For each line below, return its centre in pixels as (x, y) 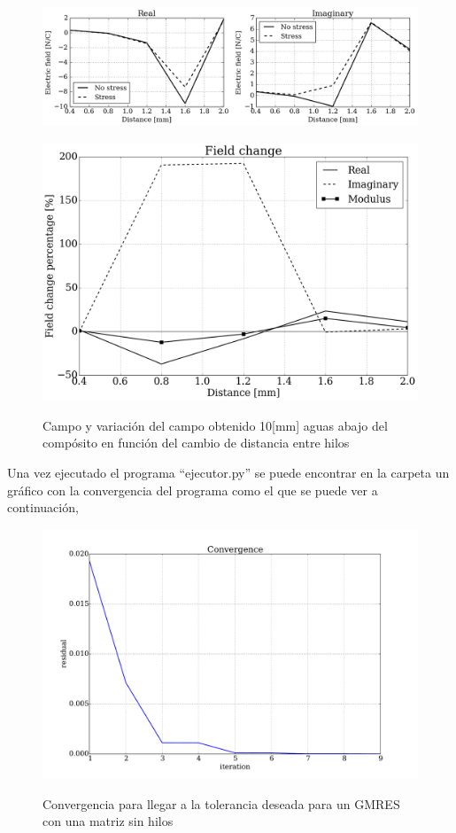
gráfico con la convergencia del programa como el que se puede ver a (193, 490)
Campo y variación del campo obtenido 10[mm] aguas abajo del (215, 425)
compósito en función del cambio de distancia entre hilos (196, 443)
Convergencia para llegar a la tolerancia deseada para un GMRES (221, 803)
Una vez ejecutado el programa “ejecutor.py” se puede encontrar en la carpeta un (228, 473)
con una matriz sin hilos (108, 821)
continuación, (43, 507)
